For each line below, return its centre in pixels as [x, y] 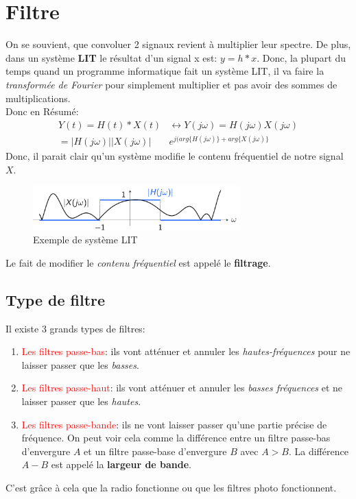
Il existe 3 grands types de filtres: [75, 328]
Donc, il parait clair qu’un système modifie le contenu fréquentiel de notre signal [175, 156]
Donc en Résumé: [42, 111]
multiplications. [38, 98]
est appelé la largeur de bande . [121, 464]
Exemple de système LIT [85, 240]
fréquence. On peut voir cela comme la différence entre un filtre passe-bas [176, 438]
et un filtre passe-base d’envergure [155, 451]
